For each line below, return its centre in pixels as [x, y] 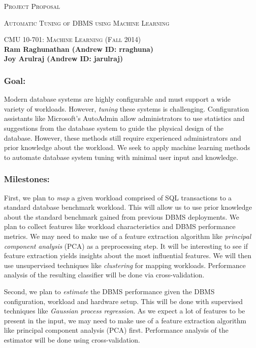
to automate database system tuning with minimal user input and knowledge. [121, 157]
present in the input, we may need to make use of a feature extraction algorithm [125, 320]
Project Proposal [32, 6]
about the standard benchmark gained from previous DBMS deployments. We [122, 216]
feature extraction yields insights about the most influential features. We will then [128, 255]
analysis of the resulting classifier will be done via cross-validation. [104, 275]
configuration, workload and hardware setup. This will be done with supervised [124, 301]
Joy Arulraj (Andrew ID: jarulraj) [64, 58]
